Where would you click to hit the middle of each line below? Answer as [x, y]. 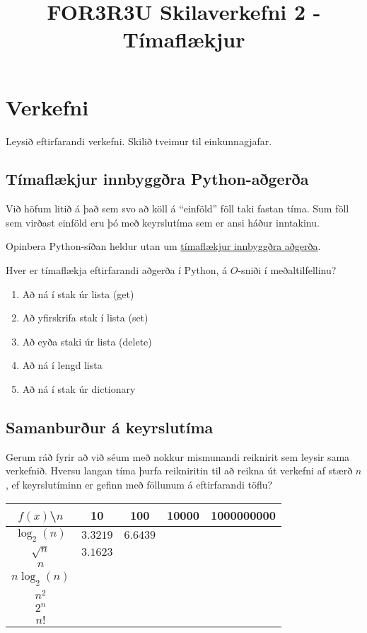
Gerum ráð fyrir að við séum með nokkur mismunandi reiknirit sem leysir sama [178, 456]
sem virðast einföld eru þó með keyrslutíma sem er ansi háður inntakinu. [163, 222]
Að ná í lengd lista [62, 365]
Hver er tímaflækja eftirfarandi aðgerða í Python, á [117, 270]
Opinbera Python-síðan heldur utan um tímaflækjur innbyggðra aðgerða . [163, 246]
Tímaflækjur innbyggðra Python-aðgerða [157, 179]
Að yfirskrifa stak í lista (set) [85, 318]
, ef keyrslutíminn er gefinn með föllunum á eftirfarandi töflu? [139, 485]
